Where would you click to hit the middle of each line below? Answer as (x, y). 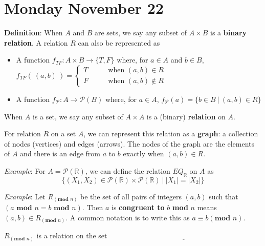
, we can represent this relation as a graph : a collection (171, 134)
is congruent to (138, 207)
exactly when (143, 153)
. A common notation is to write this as (128, 217)
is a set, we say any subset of (78, 116)
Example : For (25, 170)
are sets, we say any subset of (140, 33)
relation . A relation (36, 42)
